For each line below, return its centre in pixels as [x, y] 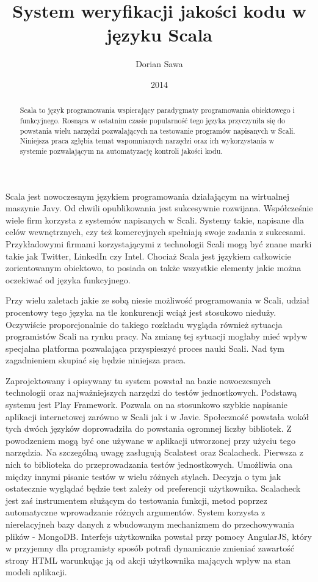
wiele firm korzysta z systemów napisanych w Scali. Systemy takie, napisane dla [155, 220]
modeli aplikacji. [36, 572]
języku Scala [159, 35]
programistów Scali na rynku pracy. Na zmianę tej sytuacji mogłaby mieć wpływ [157, 336]
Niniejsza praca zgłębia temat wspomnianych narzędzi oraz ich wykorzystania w [147, 141]
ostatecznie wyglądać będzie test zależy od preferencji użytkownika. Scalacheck [153, 488]
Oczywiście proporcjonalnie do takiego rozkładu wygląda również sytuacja [144, 324]
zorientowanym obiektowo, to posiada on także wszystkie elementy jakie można [154, 268]
